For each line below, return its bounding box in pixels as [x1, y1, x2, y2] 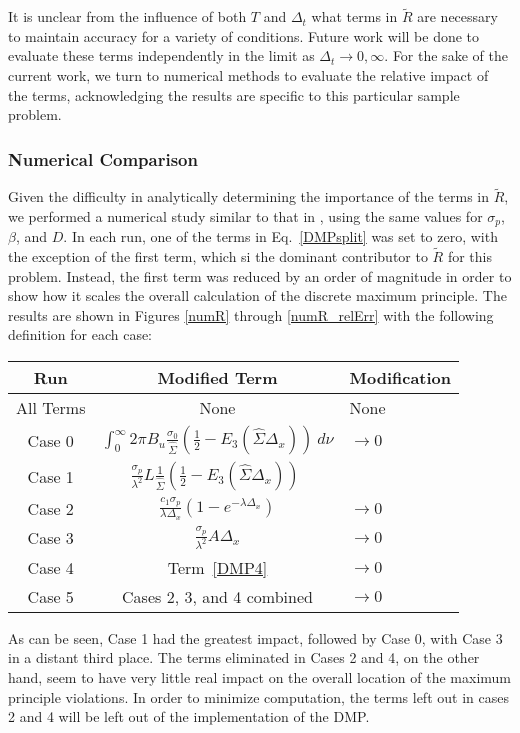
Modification [349, 366, 452, 390]
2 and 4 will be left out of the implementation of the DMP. [8, 706, 370, 727]
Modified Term [157, 366, 278, 390]
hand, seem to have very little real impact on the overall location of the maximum [8, 667, 511, 688]
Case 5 [27, 584, 74, 608]
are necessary [417, 6, 498, 27]
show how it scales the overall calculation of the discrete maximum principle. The [8, 285, 507, 306]
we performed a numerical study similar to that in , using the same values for [8, 205, 483, 226]
